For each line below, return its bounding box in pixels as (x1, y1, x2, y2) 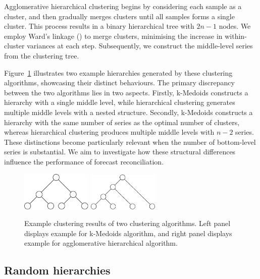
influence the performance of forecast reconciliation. (4, 156, 164, 166)
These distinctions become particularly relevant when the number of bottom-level (4, 136, 256, 147)
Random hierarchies (4, 262, 111, 278)
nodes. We (219, 21, 251, 31)
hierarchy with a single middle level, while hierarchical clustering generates (4, 97, 235, 107)
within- (225, 30, 247, 41)
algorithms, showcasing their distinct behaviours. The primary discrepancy (4, 77, 235, 88)
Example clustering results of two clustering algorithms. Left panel (24, 218, 231, 229)
